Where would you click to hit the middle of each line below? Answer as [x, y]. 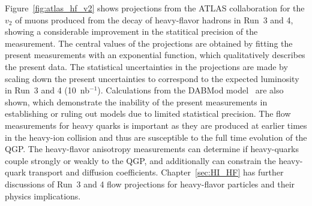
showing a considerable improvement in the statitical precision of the [131, 31]
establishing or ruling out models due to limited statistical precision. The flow [148, 113]
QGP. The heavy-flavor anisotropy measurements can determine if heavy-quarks [152, 149]
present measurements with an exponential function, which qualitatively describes [155, 55]
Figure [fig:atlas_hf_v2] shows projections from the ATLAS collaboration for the [155, 8]
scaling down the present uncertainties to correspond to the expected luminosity [152, 78]
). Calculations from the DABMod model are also [190, 90]
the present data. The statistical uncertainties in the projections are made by [146, 66]
